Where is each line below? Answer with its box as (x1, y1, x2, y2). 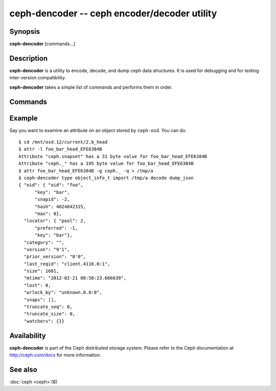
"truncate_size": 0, (24, 311, 76, 317)
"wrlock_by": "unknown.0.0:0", (24, 290, 102, 295)
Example (9, 114, 38, 122)
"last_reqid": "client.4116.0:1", (24, 261, 110, 267)
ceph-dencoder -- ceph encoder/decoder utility (9, 8, 217, 19)
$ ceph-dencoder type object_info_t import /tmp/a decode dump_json (18, 175, 194, 181)
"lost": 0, (24, 282, 51, 288)
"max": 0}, (34, 210, 62, 216)
